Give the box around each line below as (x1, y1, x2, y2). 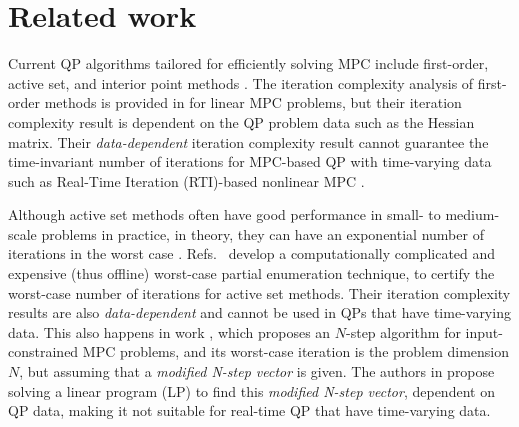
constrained (8, 341, 79, 362)
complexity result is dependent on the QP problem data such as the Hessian (8, 111, 475, 132)
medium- (445, 204, 500, 225)
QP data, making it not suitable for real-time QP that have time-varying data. (8, 400, 491, 421)
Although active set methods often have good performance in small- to (8, 204, 441, 225)
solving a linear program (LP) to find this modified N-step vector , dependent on (8, 380, 495, 401)
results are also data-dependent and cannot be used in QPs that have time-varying (8, 302, 511, 323)
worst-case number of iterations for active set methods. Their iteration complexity (8, 282, 511, 303)
